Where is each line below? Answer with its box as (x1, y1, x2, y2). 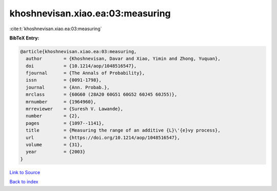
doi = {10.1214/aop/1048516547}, (26, 63, 137, 69)
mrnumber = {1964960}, (26, 99, 96, 104)
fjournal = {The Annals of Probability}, (26, 70, 145, 76)
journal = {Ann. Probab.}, (26, 84, 110, 90)
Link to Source (9, 169, 41, 175)
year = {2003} (26, 149, 86, 155)
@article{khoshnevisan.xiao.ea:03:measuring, (20, 49, 137, 54)
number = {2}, (26, 113, 81, 119)
